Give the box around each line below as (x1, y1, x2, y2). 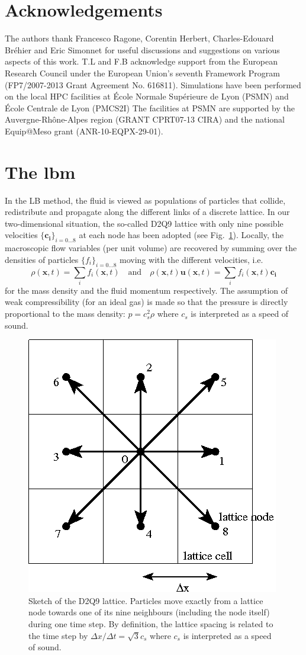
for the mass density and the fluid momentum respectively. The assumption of (5, 284, 288, 296)
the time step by (28, 629, 88, 641)
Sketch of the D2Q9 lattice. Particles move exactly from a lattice (28, 594, 263, 606)
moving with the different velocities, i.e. (120, 253, 263, 265)
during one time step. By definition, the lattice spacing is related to (28, 618, 273, 630)
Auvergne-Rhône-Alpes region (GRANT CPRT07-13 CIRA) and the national (5, 113, 285, 126)
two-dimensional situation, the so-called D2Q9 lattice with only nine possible (5, 217, 284, 229)
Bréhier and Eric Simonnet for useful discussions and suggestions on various (5, 43, 280, 56)
